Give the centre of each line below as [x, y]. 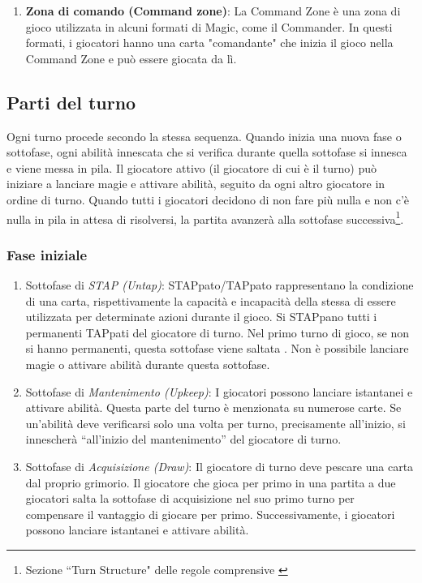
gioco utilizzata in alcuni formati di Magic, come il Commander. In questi [209, 26]
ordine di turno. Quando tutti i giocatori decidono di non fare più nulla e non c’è [208, 199]
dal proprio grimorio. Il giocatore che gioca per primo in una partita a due [211, 482]
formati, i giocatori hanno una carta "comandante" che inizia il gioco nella [209, 43]
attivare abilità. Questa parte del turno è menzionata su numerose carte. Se [213, 407]
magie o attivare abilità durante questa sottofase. [148, 364]
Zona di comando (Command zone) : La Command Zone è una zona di [213, 11]
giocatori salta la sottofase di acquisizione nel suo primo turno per [190, 498]
